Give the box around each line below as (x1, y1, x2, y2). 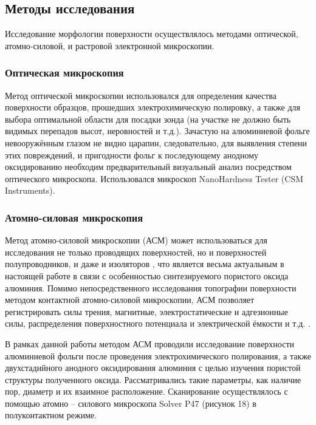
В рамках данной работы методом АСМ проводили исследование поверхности (5, 337, 295, 350)
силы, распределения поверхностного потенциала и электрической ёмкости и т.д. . (5, 317, 311, 330)
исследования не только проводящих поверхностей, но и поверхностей (5, 245, 267, 258)
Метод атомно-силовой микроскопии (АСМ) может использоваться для (5, 234, 267, 246)
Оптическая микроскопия (5, 65, 124, 80)
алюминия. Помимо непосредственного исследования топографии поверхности (5, 281, 297, 294)
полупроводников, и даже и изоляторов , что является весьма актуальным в (5, 257, 284, 270)
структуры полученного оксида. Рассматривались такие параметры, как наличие (5, 373, 301, 386)
